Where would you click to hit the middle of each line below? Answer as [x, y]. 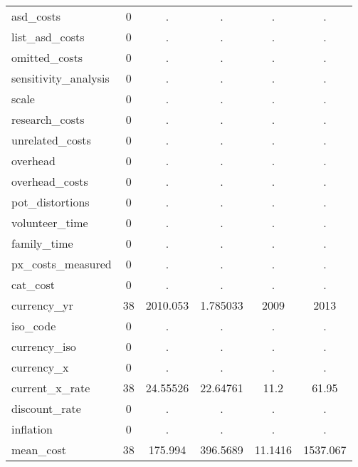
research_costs [48, 119]
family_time [42, 243]
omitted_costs [47, 57]
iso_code [34, 326]
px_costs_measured [62, 264]
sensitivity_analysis [60, 78]
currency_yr [42, 305]
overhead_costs [50, 181]
